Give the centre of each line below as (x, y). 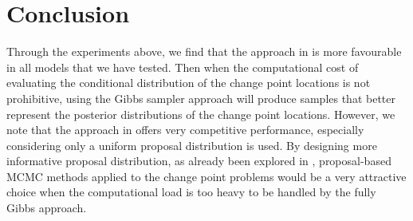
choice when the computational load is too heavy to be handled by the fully (191, 192)
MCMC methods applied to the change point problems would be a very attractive (206, 176)
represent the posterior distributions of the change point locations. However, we (201, 114)
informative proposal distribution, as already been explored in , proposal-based (199, 161)
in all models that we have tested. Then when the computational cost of (183, 67)
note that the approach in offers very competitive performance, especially (185, 130)
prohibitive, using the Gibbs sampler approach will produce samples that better (201, 98)
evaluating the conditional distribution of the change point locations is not (189, 83)
